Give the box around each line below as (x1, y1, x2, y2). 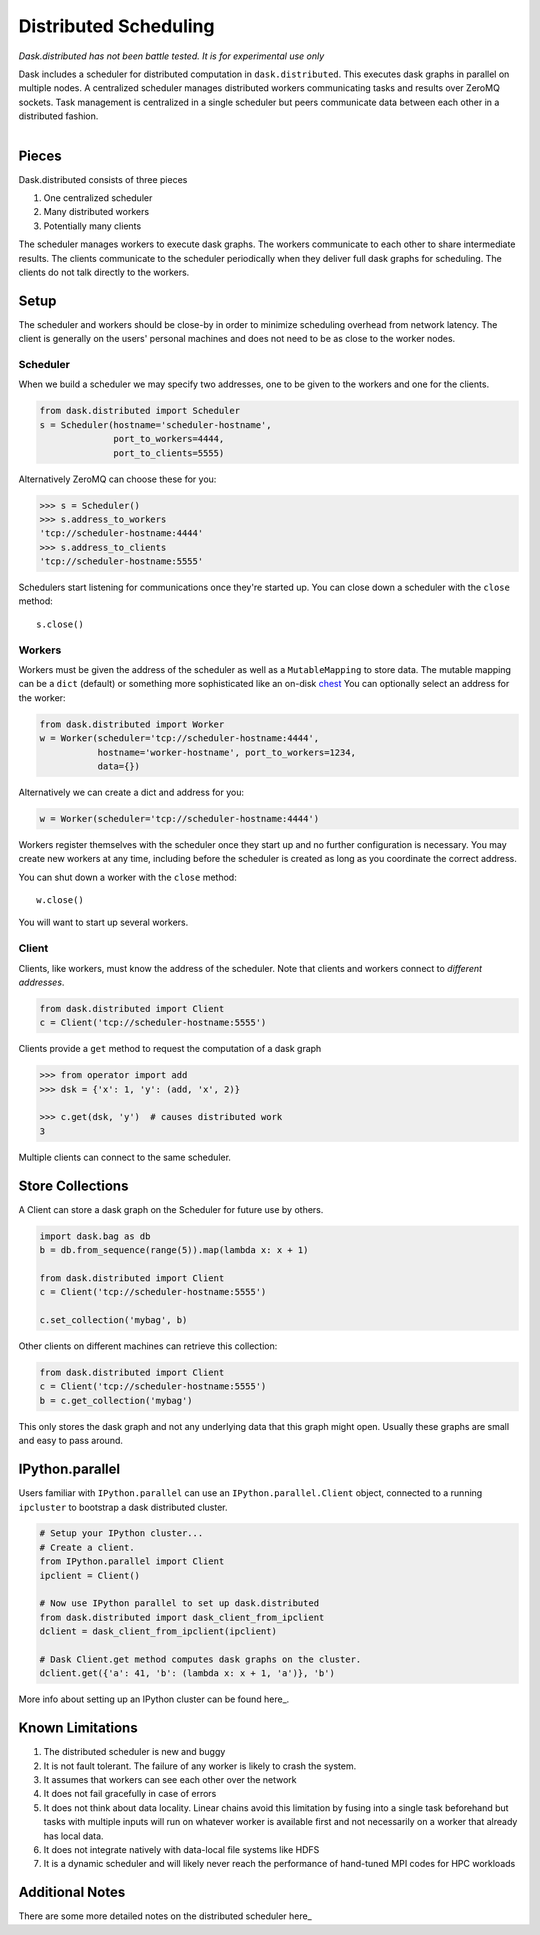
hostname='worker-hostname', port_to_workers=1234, (97, 746, 357, 758)
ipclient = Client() (39, 1570, 140, 1581)
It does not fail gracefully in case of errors (43, 1788, 217, 1800)
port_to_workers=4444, (113, 433, 225, 445)
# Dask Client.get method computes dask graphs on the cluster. (39, 1654, 362, 1665)
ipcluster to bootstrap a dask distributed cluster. (18, 1501, 229, 1513)
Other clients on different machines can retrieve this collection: (18, 1340, 278, 1352)
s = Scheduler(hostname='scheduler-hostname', (39, 419, 272, 430)
